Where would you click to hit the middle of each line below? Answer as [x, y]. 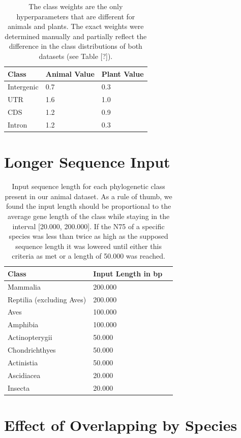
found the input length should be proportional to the [88, 206]
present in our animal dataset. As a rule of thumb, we [88, 196]
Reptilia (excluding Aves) [47, 299]
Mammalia [24, 286]
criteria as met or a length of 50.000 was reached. [88, 256]
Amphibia [23, 324]
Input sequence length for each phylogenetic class [88, 186]
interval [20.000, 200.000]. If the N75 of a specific [88, 226]
